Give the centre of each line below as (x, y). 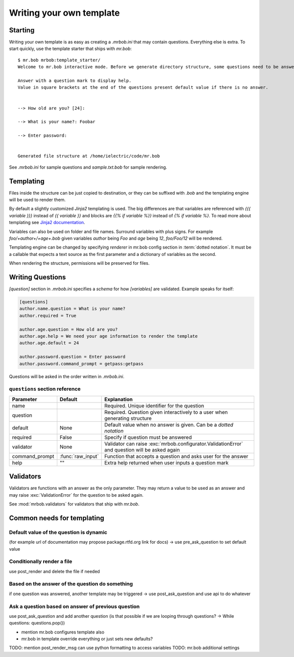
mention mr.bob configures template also (63, 632)
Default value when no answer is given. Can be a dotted (169, 425)
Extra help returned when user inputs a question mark (166, 462)
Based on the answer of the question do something (71, 584)
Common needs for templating (57, 518)
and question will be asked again (142, 450)
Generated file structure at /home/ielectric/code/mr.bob (89, 156)
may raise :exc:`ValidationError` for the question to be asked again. (76, 495)
